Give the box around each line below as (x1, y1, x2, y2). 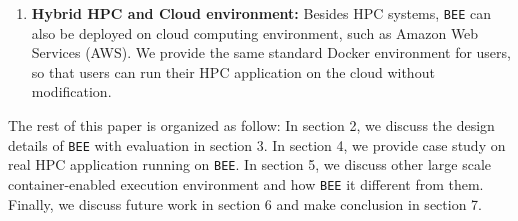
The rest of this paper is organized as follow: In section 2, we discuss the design (8, 115, 495, 136)
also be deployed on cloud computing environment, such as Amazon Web (31, 22, 479, 43)
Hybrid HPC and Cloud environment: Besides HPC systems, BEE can (31, 3, 491, 23)
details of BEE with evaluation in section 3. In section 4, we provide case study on (8, 134, 506, 155)
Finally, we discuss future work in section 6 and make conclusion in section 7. (8, 193, 482, 214)
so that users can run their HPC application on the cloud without (31, 61, 435, 82)
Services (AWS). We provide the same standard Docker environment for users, (31, 42, 511, 63)
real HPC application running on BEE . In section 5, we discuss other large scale (8, 154, 492, 175)
